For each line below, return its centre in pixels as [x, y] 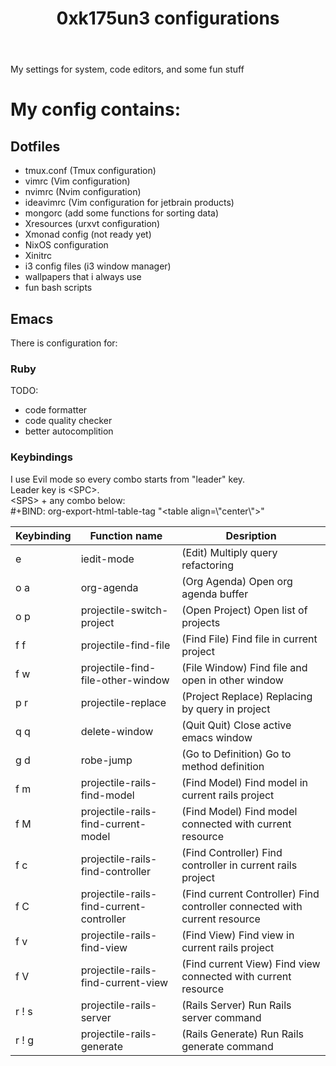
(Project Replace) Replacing [247, 696]
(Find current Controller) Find [250, 894]
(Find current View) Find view [251, 964]
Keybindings [41, 457]
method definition [223, 766]
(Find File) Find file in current [249, 639]
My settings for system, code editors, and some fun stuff [127, 69]
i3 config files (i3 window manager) [98, 266]
